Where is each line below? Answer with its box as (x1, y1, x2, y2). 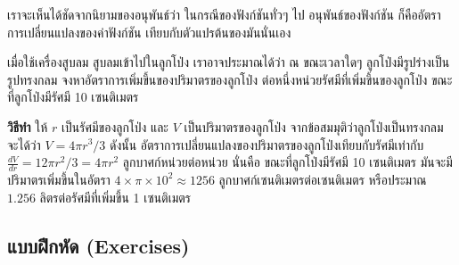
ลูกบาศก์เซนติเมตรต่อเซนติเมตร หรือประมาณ (218, 170, 427, 188)
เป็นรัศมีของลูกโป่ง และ (61, 117, 168, 136)
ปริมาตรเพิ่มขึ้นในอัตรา (7, 170, 111, 188)
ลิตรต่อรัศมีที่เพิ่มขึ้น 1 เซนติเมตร (39, 187, 192, 206)
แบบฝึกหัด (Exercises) (7, 231, 190, 259)
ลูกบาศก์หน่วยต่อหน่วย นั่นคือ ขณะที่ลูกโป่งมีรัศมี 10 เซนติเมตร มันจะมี (122, 153, 453, 171)
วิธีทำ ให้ (7, 117, 48, 136)
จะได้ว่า (7, 135, 41, 153)
